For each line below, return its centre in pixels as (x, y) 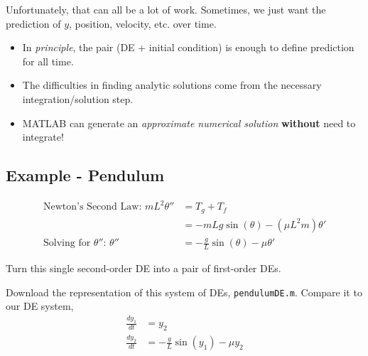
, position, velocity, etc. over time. (143, 23)
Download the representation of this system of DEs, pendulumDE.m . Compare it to (184, 292)
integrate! (43, 137)
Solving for (67, 243)
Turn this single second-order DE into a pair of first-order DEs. (144, 268)
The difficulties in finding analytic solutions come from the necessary (172, 85)
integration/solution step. (78, 98)
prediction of (33, 23)
